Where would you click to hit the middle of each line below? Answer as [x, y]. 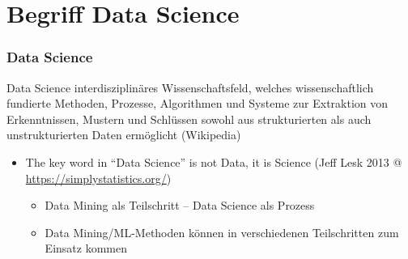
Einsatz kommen [86, 248]
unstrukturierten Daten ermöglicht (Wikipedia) [124, 135]
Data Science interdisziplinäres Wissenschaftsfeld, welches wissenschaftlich [190, 87]
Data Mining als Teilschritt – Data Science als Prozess [180, 205]
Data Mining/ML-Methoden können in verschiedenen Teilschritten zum [222, 232]
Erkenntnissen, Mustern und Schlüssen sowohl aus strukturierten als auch [189, 119]
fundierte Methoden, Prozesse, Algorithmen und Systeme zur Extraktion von [198, 103]
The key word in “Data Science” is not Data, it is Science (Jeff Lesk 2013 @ [214, 161]
